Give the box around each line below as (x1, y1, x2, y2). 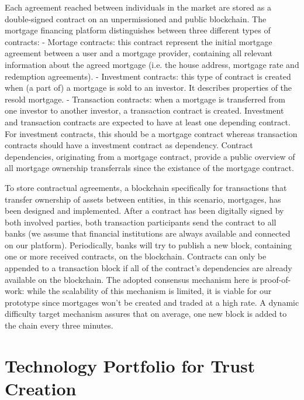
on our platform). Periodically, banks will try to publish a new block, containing (5, 238, 292, 251)
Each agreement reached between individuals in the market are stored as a (5, 1, 271, 13)
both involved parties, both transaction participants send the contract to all (5, 216, 277, 228)
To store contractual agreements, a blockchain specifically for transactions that (5, 181, 287, 193)
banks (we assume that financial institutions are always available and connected (5, 227, 291, 240)
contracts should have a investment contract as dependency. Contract (5, 139, 253, 151)
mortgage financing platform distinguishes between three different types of (5, 24, 271, 36)
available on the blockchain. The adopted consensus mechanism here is (5, 273, 258, 285)
